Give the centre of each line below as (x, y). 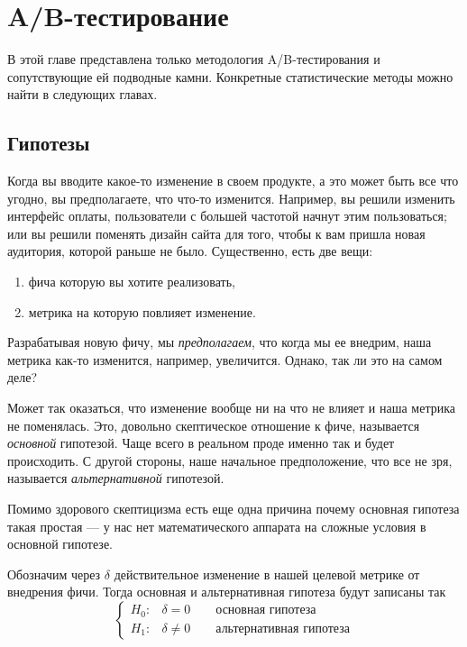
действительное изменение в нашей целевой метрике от (267, 574)
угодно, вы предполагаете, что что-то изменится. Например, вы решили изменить (231, 198)
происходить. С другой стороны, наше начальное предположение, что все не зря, (230, 460)
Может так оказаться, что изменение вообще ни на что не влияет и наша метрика (232, 408)
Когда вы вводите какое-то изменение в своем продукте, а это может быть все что (233, 181)
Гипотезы (49, 143)
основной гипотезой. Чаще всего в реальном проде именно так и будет (201, 443)
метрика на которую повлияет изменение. (142, 311)
